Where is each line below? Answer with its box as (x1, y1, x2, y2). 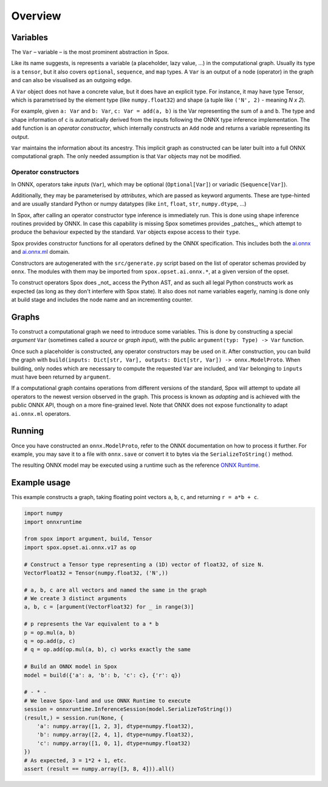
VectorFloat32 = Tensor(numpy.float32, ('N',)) (24, 569, 168, 576)
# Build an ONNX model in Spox (24, 663, 118, 670)
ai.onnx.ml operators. (11, 410, 71, 417)
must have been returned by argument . (11, 373, 111, 380)
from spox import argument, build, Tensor (24, 536, 152, 542)
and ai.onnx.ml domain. (11, 248, 70, 256)
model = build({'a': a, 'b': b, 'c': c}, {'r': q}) (24, 671, 182, 679)
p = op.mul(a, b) (24, 629, 76, 636)
